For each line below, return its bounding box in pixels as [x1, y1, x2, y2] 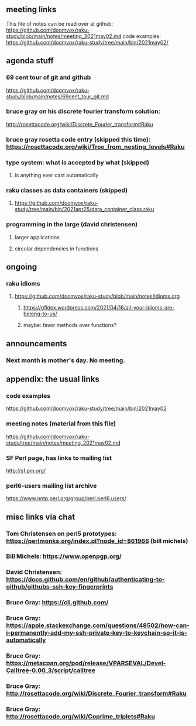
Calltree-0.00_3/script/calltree [6, 666, 95, 675]
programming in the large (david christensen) [6, 221, 138, 229]
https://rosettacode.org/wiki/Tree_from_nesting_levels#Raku [6, 143, 185, 151]
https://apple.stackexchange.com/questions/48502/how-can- [6, 621, 190, 629]
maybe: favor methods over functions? [23, 322, 117, 329]
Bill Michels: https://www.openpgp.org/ [6, 552, 122, 560]
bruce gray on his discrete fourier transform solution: [6, 108, 161, 116]
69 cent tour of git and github [6, 73, 91, 81]
